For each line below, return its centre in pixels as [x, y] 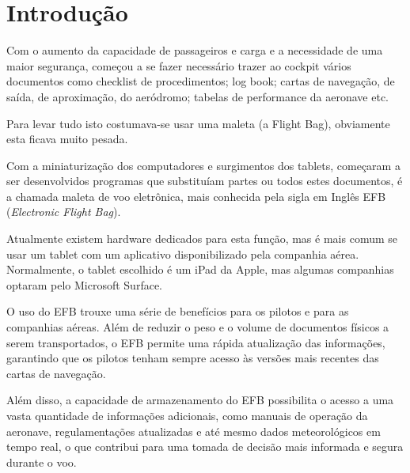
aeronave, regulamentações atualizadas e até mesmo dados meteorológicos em [194, 431]
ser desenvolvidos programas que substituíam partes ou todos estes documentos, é [205, 181]
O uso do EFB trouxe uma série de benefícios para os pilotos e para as [178, 311]
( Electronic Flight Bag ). [64, 212]
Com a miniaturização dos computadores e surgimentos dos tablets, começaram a [203, 165]
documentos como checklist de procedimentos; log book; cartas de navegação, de [201, 81]
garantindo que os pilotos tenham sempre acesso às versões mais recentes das [193, 358]
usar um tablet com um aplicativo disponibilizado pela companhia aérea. [183, 254]
